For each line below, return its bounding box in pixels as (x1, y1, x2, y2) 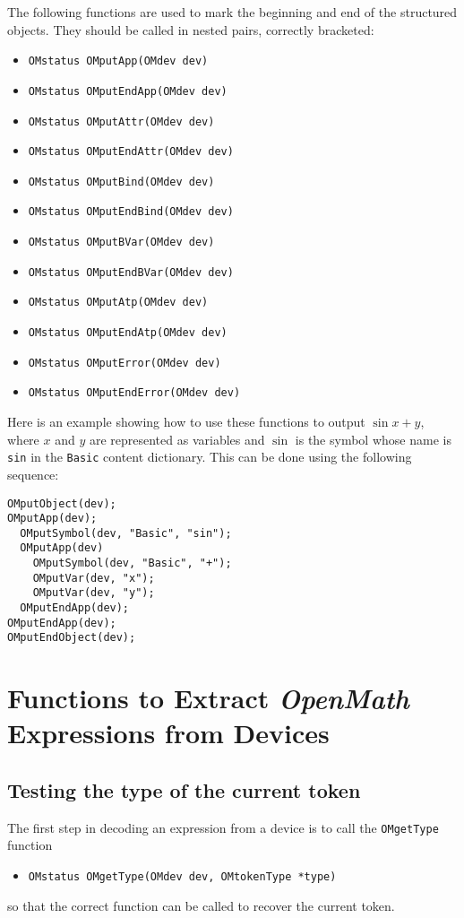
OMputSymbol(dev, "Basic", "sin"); (20, 526, 232, 540)
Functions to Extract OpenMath (7, 680, 409, 717)
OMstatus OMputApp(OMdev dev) (28, 55, 209, 68)
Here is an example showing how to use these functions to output (7, 412, 365, 431)
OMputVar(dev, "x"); (32, 571, 155, 585)
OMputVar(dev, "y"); (32, 586, 155, 600)
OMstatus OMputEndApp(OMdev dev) (28, 84, 228, 98)
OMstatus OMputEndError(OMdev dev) (28, 386, 241, 400)
